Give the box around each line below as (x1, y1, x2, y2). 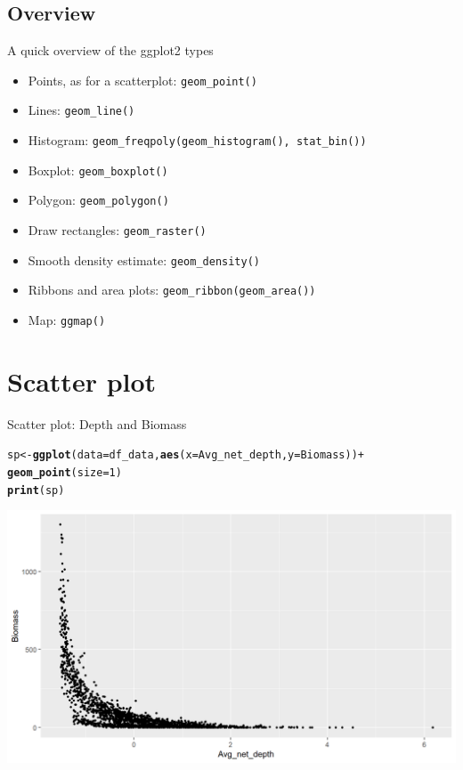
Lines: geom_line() (28, 101, 135, 119)
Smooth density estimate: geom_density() (28, 250, 261, 269)
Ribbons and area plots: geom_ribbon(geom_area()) (28, 280, 316, 299)
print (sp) (7, 483, 65, 497)
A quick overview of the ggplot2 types (7, 41, 214, 60)
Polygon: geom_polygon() (28, 190, 169, 209)
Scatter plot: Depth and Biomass (7, 414, 187, 433)
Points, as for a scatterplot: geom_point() (28, 70, 257, 89)
